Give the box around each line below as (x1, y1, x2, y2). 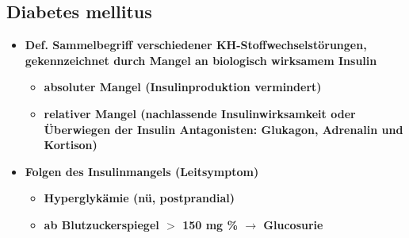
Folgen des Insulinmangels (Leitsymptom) (25, 163, 259, 179)
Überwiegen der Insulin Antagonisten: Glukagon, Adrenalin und (44, 121, 403, 137)
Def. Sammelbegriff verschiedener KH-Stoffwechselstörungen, (25, 36, 367, 53)
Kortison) (44, 136, 97, 153)
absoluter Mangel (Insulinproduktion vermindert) (44, 79, 322, 95)
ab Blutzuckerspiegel (44, 216, 159, 232)
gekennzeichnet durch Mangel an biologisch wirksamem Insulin (25, 52, 377, 68)
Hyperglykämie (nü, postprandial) (44, 190, 235, 206)
